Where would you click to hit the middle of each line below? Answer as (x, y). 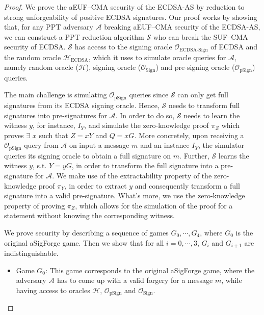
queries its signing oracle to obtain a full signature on (88, 155)
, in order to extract (96, 185)
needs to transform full (204, 105)
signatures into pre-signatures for (56, 115)
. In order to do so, (145, 115)
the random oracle (33, 57)
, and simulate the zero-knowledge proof (147, 125)
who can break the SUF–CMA (201, 36)
